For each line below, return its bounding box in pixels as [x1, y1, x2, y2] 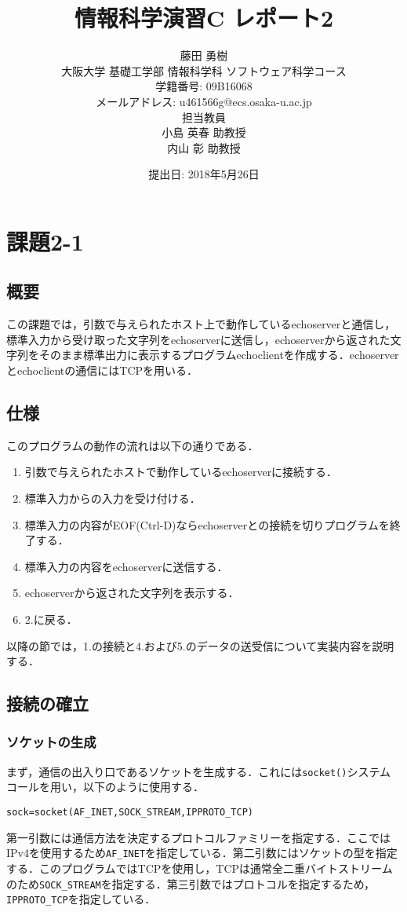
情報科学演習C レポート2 [74, 2, 334, 34]
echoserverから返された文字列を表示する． [24, 584, 239, 601]
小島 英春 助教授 [162, 124, 246, 141]
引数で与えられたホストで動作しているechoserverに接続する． [24, 463, 338, 480]
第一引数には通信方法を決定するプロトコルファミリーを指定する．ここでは [6, 829, 391, 845]
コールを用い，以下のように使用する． [6, 778, 204, 795]
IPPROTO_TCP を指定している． [6, 891, 156, 907]
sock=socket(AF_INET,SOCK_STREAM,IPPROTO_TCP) [6, 807, 253, 819]
